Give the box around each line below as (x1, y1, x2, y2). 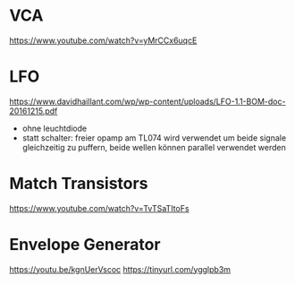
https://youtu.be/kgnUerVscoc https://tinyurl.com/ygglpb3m (9, 263, 231, 274)
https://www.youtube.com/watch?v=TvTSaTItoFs (9, 202, 190, 213)
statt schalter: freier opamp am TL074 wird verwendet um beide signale (21, 132, 287, 143)
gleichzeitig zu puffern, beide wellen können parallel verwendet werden (21, 142, 286, 152)
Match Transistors (9, 174, 148, 194)
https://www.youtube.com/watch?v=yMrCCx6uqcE (9, 35, 198, 46)
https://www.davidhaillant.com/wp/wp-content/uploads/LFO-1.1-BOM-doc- (9, 96, 286, 107)
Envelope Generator (9, 235, 161, 254)
